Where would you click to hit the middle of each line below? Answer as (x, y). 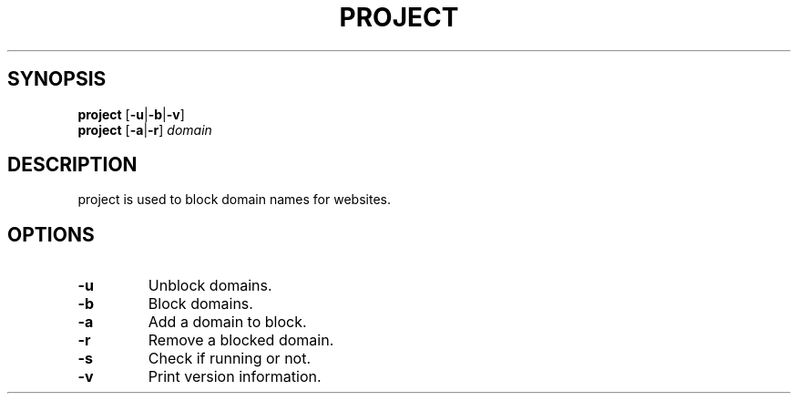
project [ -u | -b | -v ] (131, 114)
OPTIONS (51, 234)
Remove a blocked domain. (241, 340)
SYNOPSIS (57, 79)
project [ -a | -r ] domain (145, 129)
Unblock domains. (210, 286)
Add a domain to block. (227, 322)
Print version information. (235, 377)
